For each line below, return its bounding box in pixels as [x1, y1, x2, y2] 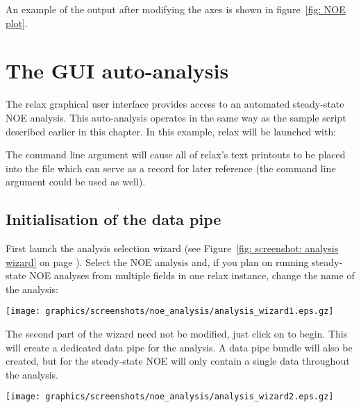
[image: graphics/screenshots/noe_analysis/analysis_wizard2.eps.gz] [6, 392, 334, 402]
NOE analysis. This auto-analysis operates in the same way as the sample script [6, 110, 346, 124]
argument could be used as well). [6, 174, 146, 189]
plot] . [6, 15, 28, 30]
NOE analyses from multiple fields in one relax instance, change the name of [29, 268, 355, 283]
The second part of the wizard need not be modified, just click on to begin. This [6, 326, 348, 341]
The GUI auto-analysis [6, 56, 229, 85]
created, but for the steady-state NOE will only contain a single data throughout [6, 354, 350, 368]
